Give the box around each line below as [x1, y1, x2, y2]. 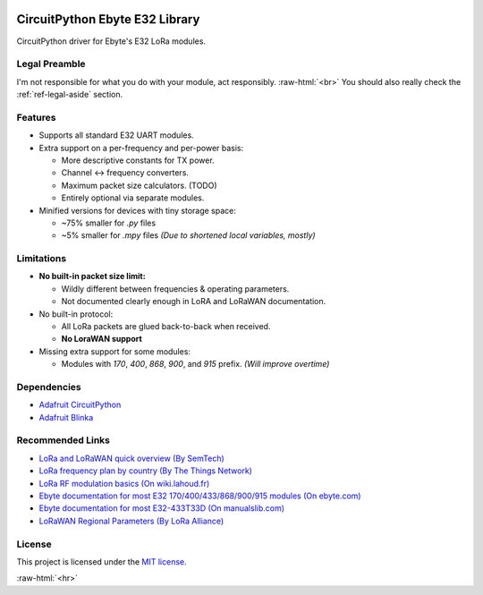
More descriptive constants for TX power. [61, 155, 215, 166]
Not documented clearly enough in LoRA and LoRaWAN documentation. [61, 296, 326, 307]
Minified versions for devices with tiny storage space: [38, 205, 237, 216]
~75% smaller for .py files [61, 217, 157, 228]
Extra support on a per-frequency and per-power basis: [38, 142, 244, 153]
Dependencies [16, 380, 82, 393]
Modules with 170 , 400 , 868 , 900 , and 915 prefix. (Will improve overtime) [61, 359, 330, 370]
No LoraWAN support [61, 334, 142, 344]
